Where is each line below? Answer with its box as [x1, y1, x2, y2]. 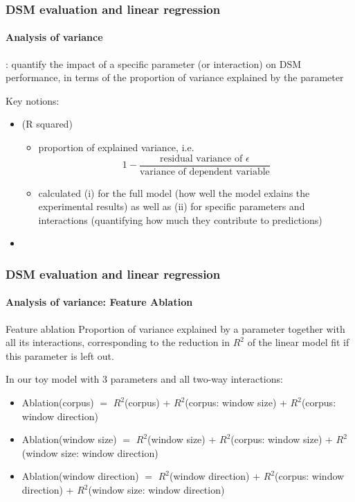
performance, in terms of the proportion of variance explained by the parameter [6, 70, 344, 85]
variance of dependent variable [139, 166, 270, 177]
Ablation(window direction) [21, 469, 139, 483]
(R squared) [21, 116, 73, 131]
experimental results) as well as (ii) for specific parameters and [38, 199, 305, 214]
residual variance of [160, 153, 243, 164]
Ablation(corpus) [21, 395, 94, 410]
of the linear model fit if [247, 335, 349, 349]
